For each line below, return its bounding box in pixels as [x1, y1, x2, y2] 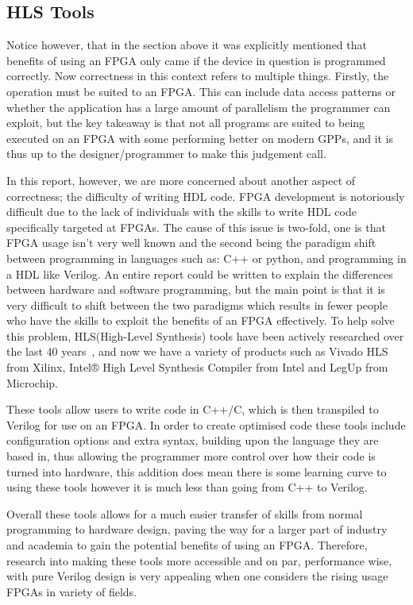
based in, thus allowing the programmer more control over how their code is [6, 448, 376, 464]
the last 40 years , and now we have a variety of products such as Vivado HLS [6, 343, 388, 360]
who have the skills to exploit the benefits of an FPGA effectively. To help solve [6, 312, 395, 329]
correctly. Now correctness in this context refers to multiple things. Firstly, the [6, 67, 389, 84]
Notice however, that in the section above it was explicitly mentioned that [6, 37, 367, 53]
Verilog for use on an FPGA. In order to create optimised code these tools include [6, 416, 406, 433]
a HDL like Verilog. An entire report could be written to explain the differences [6, 265, 393, 282]
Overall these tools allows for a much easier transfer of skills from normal [6, 505, 363, 522]
